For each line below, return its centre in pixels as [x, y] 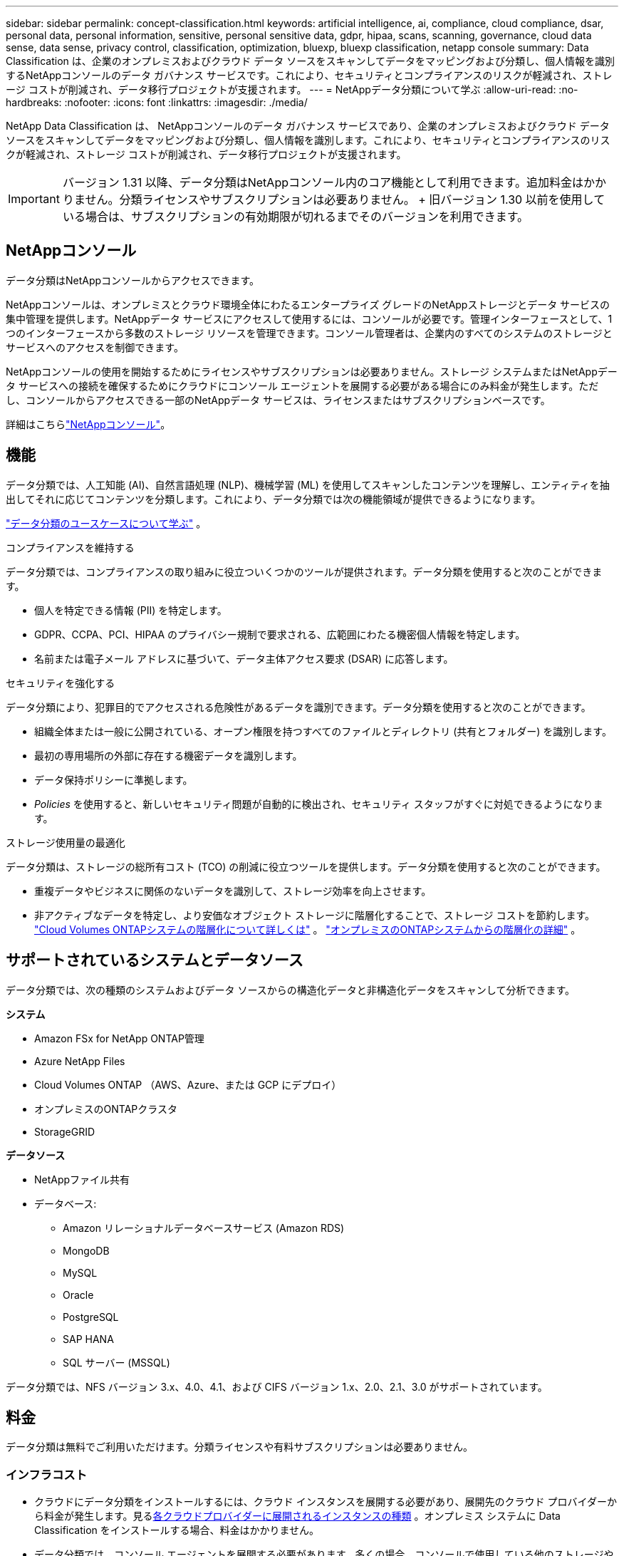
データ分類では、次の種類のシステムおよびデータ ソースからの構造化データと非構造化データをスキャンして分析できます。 [290, 990]
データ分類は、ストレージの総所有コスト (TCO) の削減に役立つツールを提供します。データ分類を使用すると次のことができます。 [306, 866]
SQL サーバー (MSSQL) [116, 1362]
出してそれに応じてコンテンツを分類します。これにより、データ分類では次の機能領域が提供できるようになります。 [274, 499]
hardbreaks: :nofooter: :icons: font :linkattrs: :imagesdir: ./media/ [157, 102]
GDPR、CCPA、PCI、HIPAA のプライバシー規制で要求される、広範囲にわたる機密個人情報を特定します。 [280, 634]
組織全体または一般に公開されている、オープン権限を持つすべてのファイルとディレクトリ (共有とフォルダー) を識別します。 [323, 731]
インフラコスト [47, 1474]
